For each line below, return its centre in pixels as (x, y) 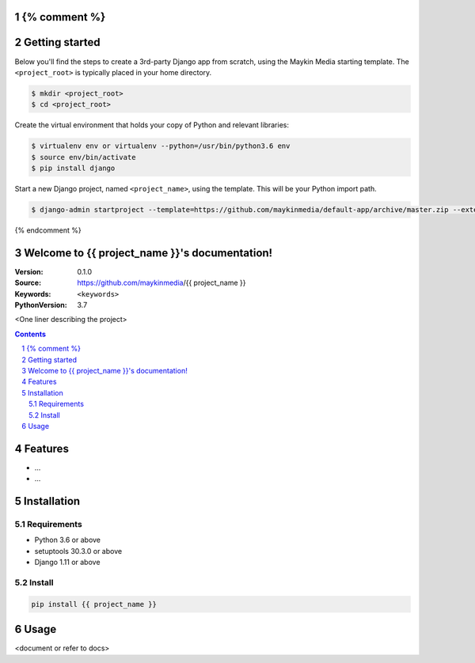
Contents (30, 334)
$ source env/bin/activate (84, 157)
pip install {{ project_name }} (94, 604)
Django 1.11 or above (67, 563)
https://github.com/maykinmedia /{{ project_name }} (161, 283)
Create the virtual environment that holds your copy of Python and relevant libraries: (152, 125)
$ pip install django (73, 169)
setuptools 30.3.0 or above (78, 551)
